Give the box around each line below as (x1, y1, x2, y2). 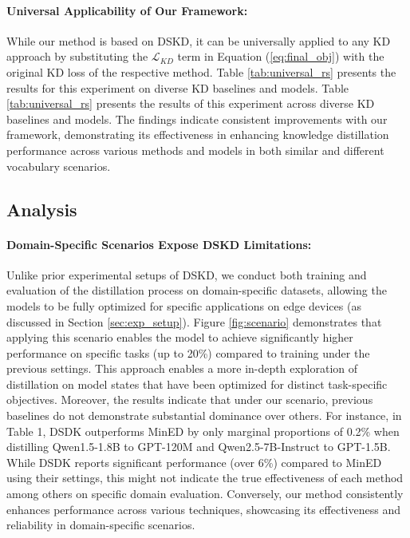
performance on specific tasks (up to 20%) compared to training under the (6, 344, 370, 361)
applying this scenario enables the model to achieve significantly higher (6, 329, 353, 346)
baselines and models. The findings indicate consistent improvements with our (6, 110, 388, 127)
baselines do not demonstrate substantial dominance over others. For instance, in (6, 407, 402, 424)
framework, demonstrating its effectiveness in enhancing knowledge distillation (6, 126, 389, 143)
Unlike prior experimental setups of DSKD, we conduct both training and (6, 266, 367, 283)
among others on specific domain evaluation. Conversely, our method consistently (6, 485, 404, 502)
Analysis (6, 196, 77, 221)
